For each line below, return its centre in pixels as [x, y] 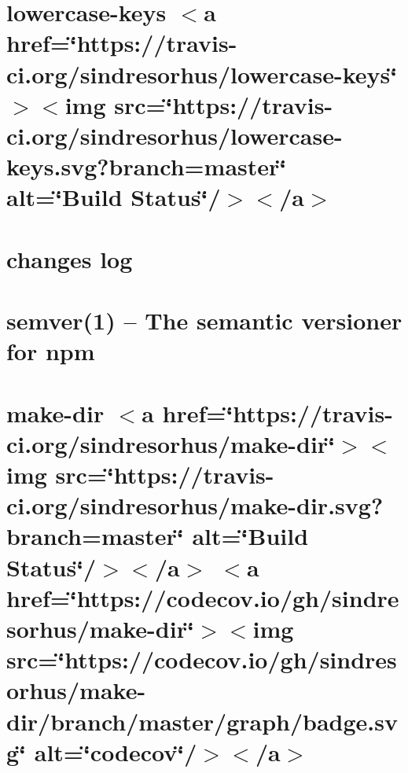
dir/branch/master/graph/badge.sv [202, 721]
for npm [51, 351]
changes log [70, 258]
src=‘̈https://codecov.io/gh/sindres [202, 659]
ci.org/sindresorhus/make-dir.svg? [195, 505]
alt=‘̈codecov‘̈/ [116, 751]
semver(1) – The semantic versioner [204, 320]
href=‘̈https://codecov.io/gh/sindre [203, 597]
